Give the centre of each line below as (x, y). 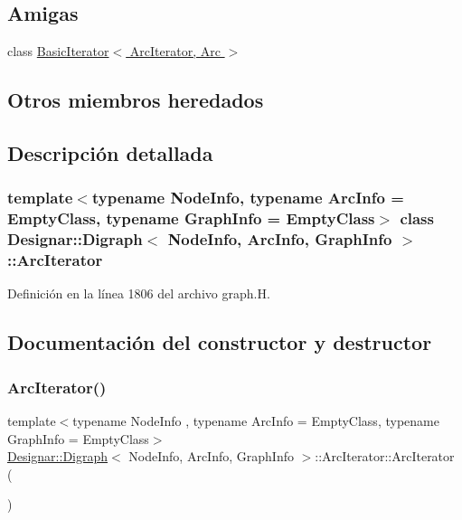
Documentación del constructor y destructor (220, 342)
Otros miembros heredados (136, 100)
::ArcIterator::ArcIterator (385, 456)
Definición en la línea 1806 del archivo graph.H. (139, 293)
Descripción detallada (110, 152)
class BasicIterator (58, 51)
